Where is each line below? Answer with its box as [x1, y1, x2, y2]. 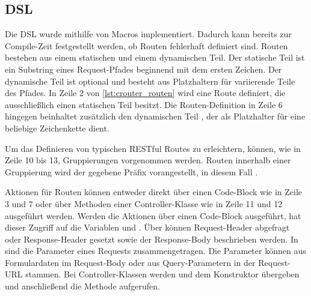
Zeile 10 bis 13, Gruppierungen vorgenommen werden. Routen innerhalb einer [5, 154, 291, 166]
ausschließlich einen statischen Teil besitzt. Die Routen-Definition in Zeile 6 [5, 98, 283, 110]
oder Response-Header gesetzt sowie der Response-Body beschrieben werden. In [5, 232, 298, 245]
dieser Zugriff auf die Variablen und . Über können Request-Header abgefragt [5, 221, 290, 234]
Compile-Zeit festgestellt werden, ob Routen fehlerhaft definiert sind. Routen [5, 39, 288, 52]
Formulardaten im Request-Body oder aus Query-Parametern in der [5, 256, 256, 268]
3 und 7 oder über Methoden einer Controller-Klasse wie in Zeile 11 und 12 [5, 197, 283, 210]
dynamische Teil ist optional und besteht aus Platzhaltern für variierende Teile [5, 74, 295, 87]
